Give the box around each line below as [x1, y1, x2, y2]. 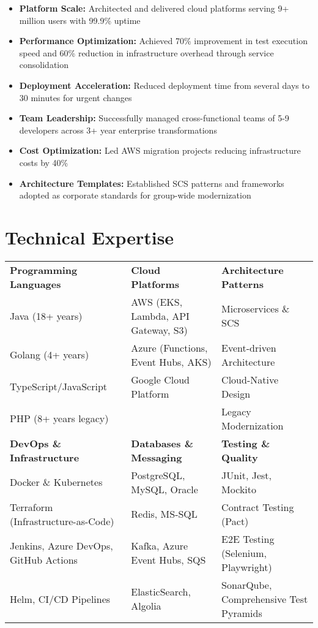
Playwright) [221, 559, 272, 574]
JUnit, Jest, [221, 467, 272, 482]
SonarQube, [221, 577, 272, 592]
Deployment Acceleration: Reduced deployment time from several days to [19, 78, 309, 91]
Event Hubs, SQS [131, 553, 206, 567]
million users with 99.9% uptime [19, 13, 141, 26]
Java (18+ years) [10, 308, 83, 323]
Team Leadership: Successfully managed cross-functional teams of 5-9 [19, 112, 289, 124]
